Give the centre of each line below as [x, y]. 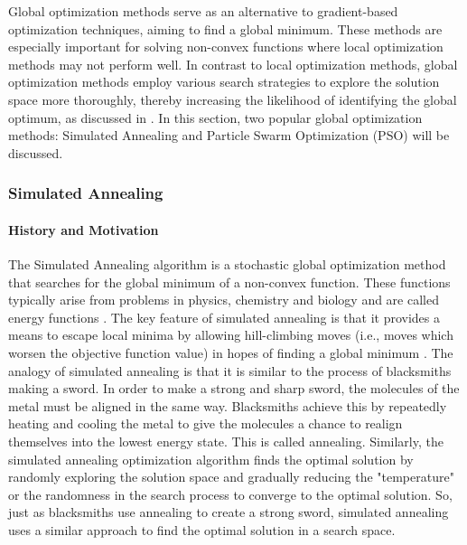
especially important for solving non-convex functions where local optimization [226, 47]
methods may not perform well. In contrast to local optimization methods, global [233, 64]
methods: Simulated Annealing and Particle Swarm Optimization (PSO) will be [229, 135]
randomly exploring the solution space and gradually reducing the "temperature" [231, 477]
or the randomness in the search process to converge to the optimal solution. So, [230, 494]
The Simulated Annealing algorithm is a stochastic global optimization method [227, 263]
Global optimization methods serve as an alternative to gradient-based [203, 11]
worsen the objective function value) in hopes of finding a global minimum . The [231, 352]
